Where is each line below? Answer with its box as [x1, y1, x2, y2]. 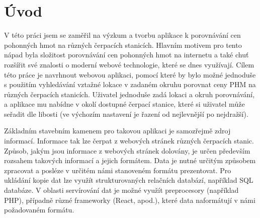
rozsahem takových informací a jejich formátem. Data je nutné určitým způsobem [4, 155, 256, 166]
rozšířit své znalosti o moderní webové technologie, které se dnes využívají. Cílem [4, 59, 254, 69]
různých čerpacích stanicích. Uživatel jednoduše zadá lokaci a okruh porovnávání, [4, 89, 255, 99]
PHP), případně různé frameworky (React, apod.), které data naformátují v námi [4, 194, 255, 205]
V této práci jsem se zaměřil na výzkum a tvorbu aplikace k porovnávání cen [4, 30, 241, 40]
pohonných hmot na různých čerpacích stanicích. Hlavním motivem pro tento [4, 39, 242, 50]
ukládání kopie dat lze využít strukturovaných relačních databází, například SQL [4, 175, 253, 185]
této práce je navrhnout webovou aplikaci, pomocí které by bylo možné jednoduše [4, 69, 256, 80]
